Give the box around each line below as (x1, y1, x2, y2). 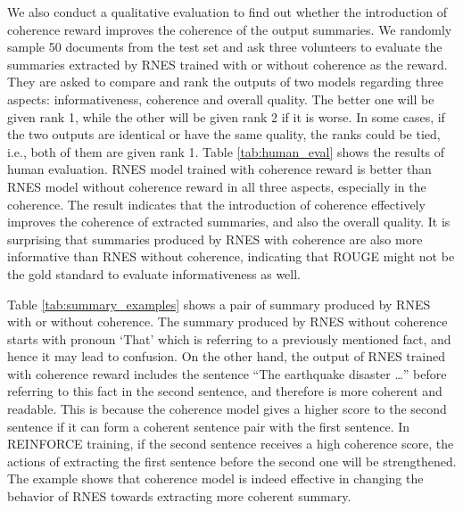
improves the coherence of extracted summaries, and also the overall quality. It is (7, 212, 451, 231)
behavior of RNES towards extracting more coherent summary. (7, 487, 351, 506)
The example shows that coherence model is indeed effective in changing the (7, 469, 424, 488)
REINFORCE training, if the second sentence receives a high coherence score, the (7, 434, 454, 453)
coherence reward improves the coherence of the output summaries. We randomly (7, 20, 452, 38)
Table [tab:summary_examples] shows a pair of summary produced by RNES (7, 294, 431, 313)
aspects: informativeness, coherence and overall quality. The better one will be (7, 89, 434, 108)
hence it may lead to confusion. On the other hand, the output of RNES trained (7, 347, 445, 366)
